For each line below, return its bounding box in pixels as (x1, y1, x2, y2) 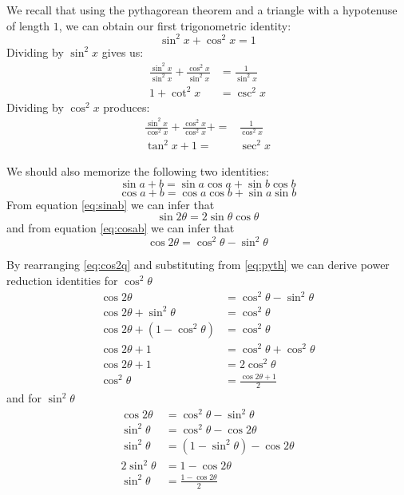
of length (6, 17, 50, 34)
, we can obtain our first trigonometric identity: (58, 17, 291, 34)
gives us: (101, 43, 144, 60)
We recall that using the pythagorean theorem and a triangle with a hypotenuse (6, 2, 398, 18)
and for (6, 390, 42, 406)
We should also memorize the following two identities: (6, 163, 269, 180)
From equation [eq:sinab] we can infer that (6, 196, 215, 212)
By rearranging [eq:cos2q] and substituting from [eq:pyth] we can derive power (6, 256, 390, 273)
